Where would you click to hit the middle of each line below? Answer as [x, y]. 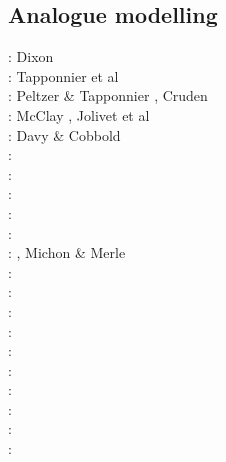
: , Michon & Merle [67, 252]
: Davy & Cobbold [64, 134]
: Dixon [31, 56]
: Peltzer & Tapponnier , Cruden [108, 95]
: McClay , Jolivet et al [79, 114]
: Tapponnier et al [63, 75]
